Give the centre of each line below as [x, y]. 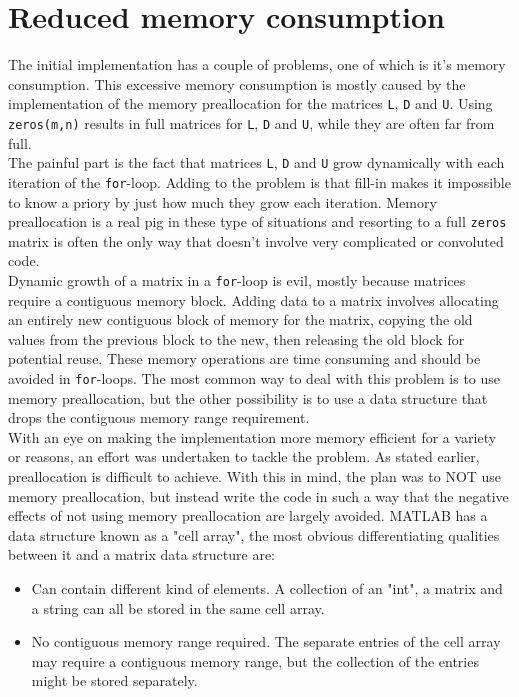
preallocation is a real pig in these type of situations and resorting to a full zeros [257, 221]
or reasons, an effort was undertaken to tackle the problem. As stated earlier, [244, 456]
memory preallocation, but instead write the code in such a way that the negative [258, 495]
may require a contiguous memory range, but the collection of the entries [255, 660]
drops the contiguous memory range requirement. [159, 417]
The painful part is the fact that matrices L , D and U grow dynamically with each [256, 162]
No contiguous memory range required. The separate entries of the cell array [266, 641]
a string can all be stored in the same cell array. [178, 607]
